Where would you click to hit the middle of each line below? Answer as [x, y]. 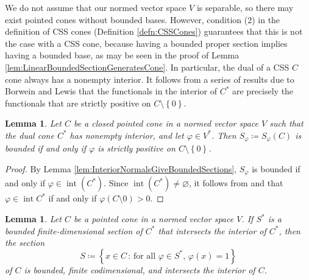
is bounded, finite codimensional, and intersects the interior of [140, 269]
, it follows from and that [236, 183]
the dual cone [30, 135]
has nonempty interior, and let [127, 135]
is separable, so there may [245, 7]
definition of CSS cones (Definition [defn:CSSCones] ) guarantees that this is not [154, 31]
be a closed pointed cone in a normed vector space [166, 123]
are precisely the [263, 91]
